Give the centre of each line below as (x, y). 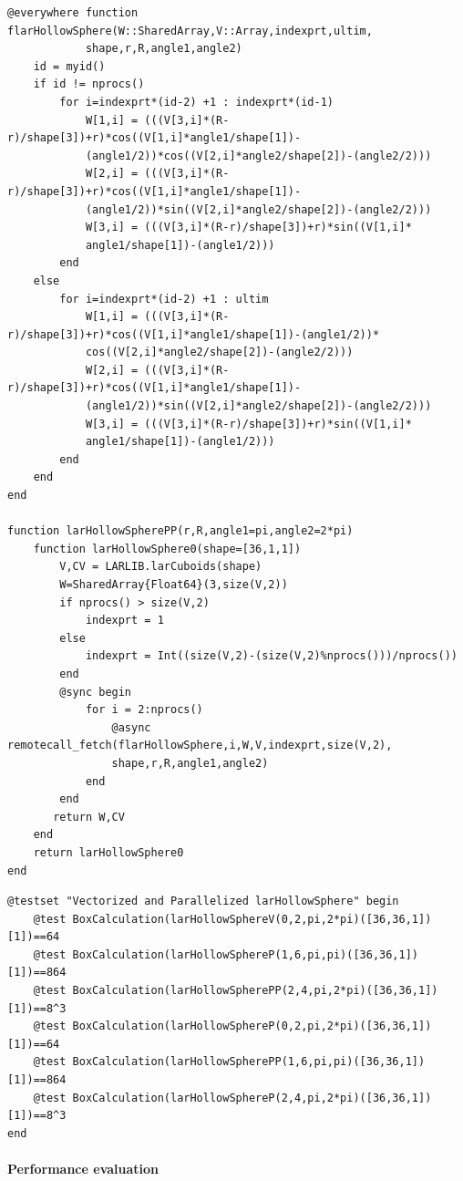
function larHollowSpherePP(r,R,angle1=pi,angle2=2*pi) (180, 531)
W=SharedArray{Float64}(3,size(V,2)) (174, 585)
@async (131, 727)
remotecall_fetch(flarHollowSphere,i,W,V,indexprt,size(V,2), (200, 746)
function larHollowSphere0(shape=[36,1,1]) (167, 549)
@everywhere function (73, 13)
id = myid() (69, 66)
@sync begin (96, 692)
